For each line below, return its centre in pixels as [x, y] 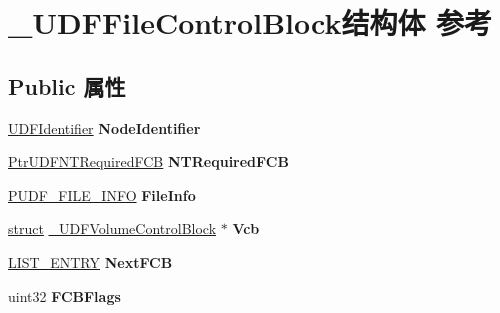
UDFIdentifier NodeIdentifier [104, 127]
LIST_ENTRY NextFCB [90, 261]
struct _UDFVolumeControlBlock [112, 228]
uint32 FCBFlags [64, 295]
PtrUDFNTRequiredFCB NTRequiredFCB [148, 161]
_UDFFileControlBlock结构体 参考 [250, 22]
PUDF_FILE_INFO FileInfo [102, 194]
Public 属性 [67, 85]
